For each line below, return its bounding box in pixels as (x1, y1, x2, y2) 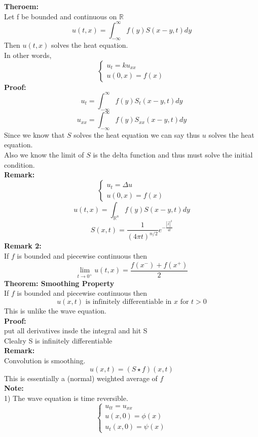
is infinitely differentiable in (85, 298, 172, 306)
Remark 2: (4, 240, 42, 251)
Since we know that (4, 129, 65, 140)
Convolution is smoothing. (4, 355, 86, 366)
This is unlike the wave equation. (4, 305, 106, 316)
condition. (4, 159, 35, 170)
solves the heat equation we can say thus (73, 129, 200, 140)
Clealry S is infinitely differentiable (4, 335, 113, 346)
